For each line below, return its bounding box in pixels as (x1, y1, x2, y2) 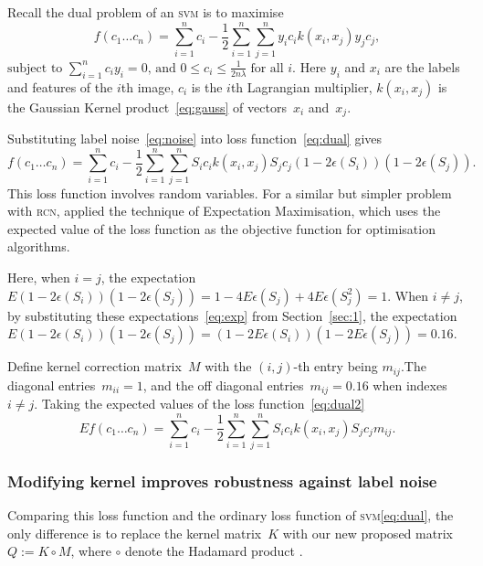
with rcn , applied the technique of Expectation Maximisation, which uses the (7, 201, 441, 220)
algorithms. (7, 237, 70, 256)
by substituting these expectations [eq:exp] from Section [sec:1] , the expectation (7, 305, 457, 325)
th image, (121, 77, 174, 96)
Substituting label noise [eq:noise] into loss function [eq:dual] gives (7, 128, 383, 147)
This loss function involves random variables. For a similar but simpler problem (7, 183, 452, 202)
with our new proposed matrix (282, 523, 453, 542)
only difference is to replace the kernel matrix (7, 523, 262, 542)
